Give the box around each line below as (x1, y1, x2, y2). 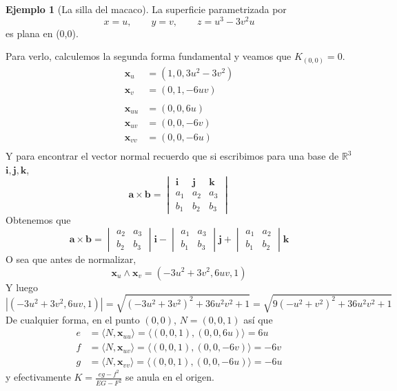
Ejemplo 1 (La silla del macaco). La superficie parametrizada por (6, 2, 287, 16)
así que (243, 312, 273, 326)
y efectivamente (6, 370, 71, 384)
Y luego (6, 279, 39, 294)
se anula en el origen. (125, 370, 214, 384)
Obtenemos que (6, 213, 71, 227)
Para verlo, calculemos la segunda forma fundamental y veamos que (6, 49, 292, 63)
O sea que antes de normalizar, (6, 251, 136, 266)
